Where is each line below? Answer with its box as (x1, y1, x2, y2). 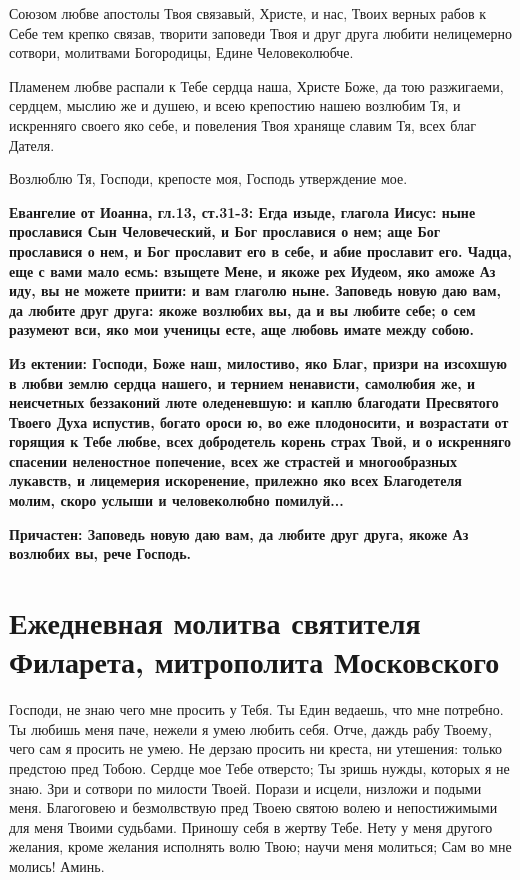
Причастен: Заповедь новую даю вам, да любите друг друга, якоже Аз (9, 523, 469, 544)
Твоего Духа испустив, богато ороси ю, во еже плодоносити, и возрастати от (9, 411, 509, 432)
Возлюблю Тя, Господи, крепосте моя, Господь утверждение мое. (9, 168, 408, 189)
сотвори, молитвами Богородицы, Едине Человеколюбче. (9, 42, 354, 63)
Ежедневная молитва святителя (9, 602, 421, 643)
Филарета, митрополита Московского (9, 641, 500, 682)
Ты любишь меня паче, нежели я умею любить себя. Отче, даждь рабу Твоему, (9, 718, 492, 739)
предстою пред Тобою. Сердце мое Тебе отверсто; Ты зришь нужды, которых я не (9, 757, 510, 778)
